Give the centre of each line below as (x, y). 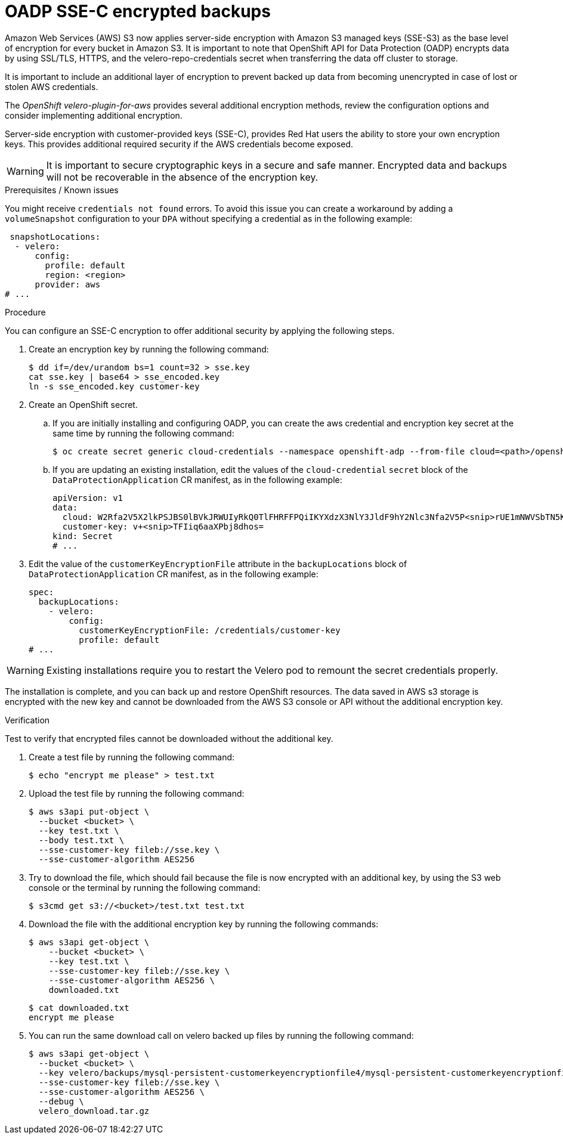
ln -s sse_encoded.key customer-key (114, 386)
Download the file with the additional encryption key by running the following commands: (204, 924)
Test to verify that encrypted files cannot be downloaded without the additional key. (169, 738)
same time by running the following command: (143, 433)
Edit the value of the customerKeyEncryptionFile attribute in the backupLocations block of (218, 564)
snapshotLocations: (55, 236)
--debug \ (61, 1101)
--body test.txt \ (81, 840)
